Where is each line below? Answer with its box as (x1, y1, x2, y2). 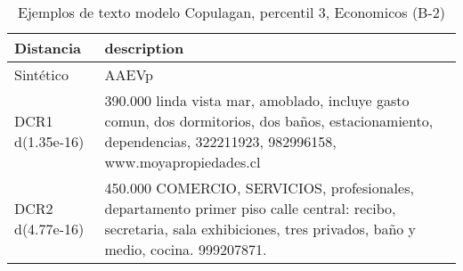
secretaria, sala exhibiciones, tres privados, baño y (104, 218, 417, 239)
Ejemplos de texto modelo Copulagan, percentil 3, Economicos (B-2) (18, 2, 445, 22)
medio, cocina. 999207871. (104, 239, 267, 259)
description (104, 37, 184, 58)
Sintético (14, 64, 69, 85)
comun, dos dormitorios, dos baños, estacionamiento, (104, 111, 434, 131)
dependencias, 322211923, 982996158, (104, 131, 337, 152)
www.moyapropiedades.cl (104, 152, 261, 172)
